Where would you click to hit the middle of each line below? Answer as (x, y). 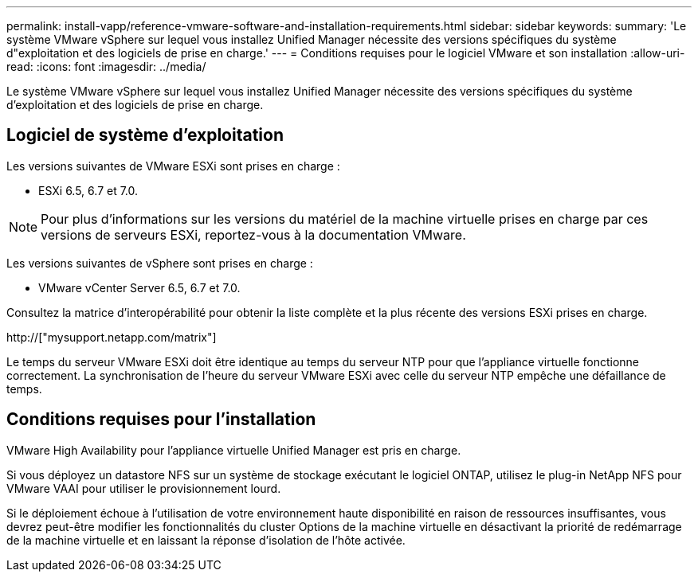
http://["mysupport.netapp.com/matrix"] (112, 337)
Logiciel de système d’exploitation (145, 135)
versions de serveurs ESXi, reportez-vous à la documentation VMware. (253, 234)
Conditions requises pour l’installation (161, 420)
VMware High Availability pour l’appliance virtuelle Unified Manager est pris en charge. (234, 450)
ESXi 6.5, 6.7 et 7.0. (88, 190)
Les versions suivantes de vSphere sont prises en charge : (160, 263)
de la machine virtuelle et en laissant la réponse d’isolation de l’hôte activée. (206, 540)
